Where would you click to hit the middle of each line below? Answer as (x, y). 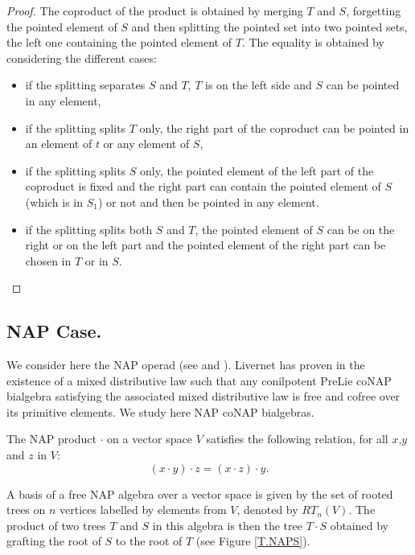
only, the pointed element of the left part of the (257, 170)
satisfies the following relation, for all (297, 439)
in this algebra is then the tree (227, 525)
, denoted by (267, 510)
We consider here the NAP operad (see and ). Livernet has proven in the (186, 365)
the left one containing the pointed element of (119, 42)
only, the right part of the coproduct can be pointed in (274, 127)
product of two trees (56, 525)
